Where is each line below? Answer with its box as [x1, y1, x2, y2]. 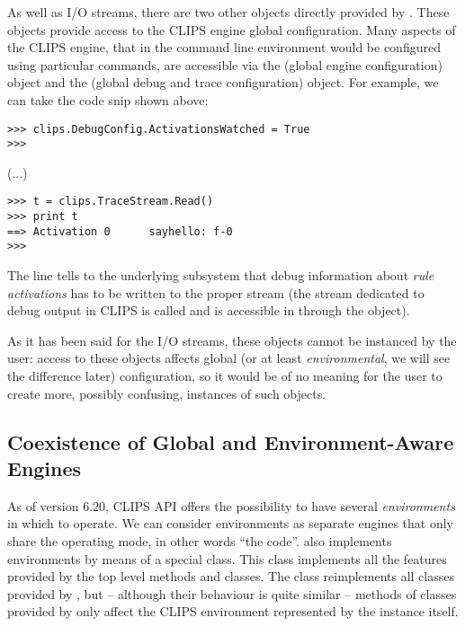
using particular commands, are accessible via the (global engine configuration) [7, 55, 443, 74]
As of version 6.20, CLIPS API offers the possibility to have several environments [7, 496, 455, 515]
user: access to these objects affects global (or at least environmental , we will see [7, 348, 451, 367]
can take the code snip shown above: [7, 90, 209, 109]
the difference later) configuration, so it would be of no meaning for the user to [7, 366, 443, 385]
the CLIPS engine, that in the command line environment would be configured [7, 38, 441, 57]
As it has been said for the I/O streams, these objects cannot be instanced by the [7, 331, 457, 349]
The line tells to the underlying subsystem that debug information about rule [7, 266, 434, 285]
